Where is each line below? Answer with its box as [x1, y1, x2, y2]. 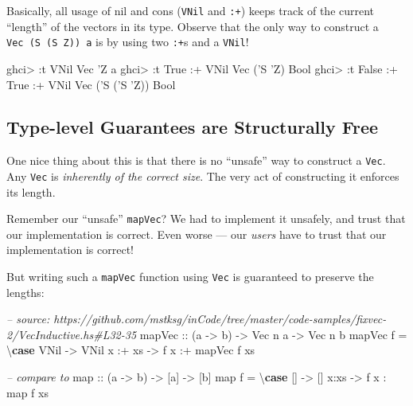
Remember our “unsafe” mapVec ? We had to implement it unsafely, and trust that [6, 210, 406, 227]
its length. [6, 183, 56, 200]
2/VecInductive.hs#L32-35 [6, 326, 137, 342]
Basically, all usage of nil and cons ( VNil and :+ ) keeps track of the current [6, 2, 375, 18]
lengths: [6, 283, 45, 300]
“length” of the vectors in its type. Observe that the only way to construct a [6, 18, 379, 34]
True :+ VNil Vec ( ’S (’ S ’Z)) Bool [6, 76, 176, 92]
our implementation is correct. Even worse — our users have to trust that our [6, 225, 387, 242]
